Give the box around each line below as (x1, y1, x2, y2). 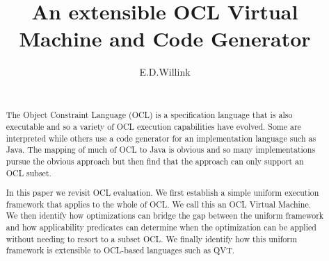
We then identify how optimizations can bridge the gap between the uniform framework (6, 210, 324, 221)
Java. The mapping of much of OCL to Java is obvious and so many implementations (6, 144, 316, 155)
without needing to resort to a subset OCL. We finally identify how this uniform (6, 233, 297, 244)
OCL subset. (6, 167, 51, 178)
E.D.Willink (139, 65, 191, 79)
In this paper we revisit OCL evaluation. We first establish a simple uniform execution (6, 187, 319, 199)
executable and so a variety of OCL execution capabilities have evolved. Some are (6, 120, 301, 132)
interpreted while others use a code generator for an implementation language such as (6, 132, 316, 144)
